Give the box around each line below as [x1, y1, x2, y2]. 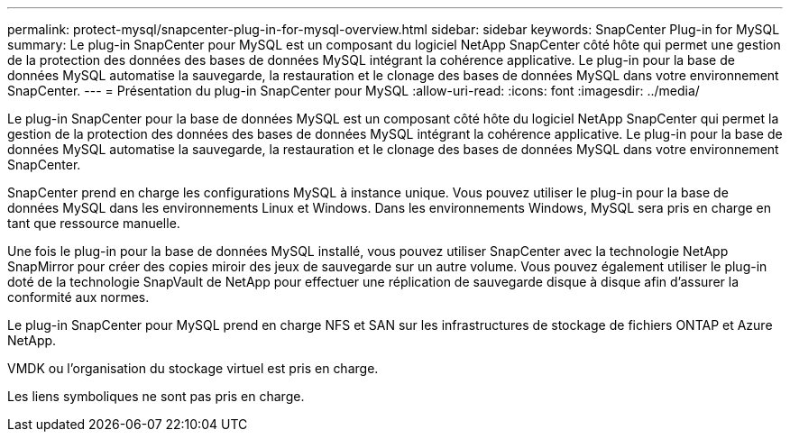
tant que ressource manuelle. [7, 215, 180, 231]
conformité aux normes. [7, 289, 150, 305]
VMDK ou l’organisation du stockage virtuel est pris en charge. [7, 361, 379, 376]
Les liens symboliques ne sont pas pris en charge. [7, 389, 305, 404]
